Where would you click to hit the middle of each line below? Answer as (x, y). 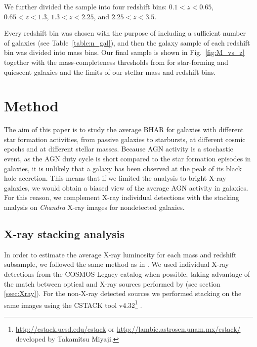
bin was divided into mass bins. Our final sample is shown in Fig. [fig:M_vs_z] (124, 52)
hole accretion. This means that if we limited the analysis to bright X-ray (115, 178)
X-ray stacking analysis (64, 234)
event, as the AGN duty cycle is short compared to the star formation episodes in (128, 159)
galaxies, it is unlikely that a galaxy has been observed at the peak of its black (123, 168)
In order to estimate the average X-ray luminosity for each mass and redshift (120, 254)
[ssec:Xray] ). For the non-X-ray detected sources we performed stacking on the (123, 293)
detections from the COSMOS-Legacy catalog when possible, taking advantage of (127, 274)
